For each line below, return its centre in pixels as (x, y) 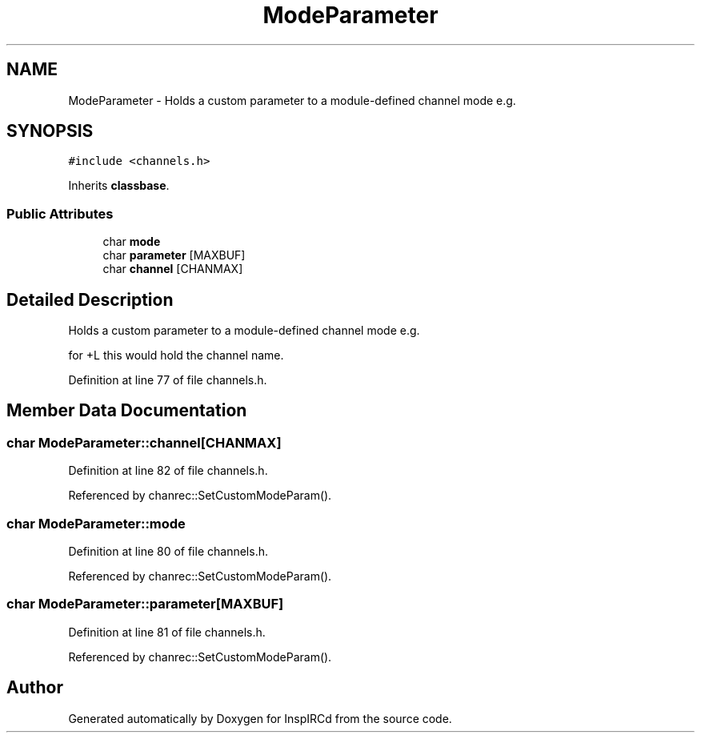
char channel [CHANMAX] (173, 269)
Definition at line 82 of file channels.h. (168, 471)
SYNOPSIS (50, 131)
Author (35, 688)
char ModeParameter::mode (96, 523)
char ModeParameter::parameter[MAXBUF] (145, 604)
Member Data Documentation (127, 411)
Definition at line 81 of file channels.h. (167, 632)
